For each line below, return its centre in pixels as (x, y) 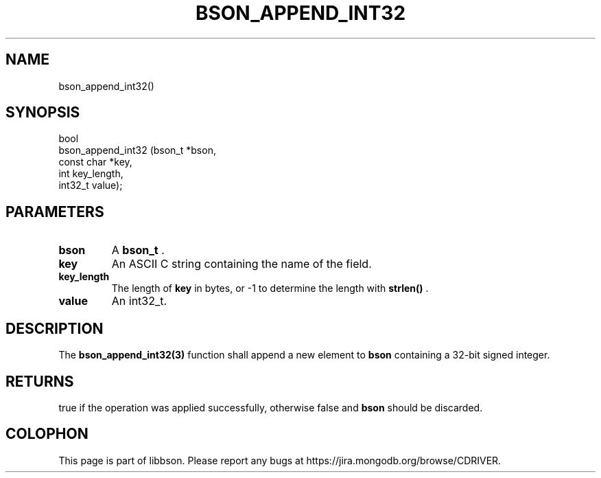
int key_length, (91, 174)
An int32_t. (139, 301)
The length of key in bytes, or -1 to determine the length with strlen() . (270, 288)
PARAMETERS (55, 212)
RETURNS (40, 381)
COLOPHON (47, 434)
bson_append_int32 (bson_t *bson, (137, 150)
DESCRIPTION (55, 328)
